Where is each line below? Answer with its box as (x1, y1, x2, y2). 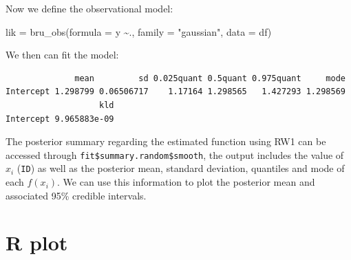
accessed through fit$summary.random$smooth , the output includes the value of (6, 147, 344, 162)
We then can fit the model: (6, 47, 119, 62)
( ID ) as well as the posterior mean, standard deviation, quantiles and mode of (17, 161, 345, 175)
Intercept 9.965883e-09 (6, 113, 114, 124)
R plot (6, 228, 68, 257)
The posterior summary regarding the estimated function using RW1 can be (6, 134, 326, 149)
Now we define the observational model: (6, 1, 173, 15)
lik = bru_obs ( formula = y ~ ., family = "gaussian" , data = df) (6, 24, 272, 39)
